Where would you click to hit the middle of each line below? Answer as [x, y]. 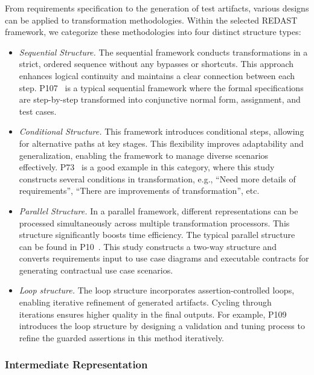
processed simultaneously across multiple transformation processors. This [154, 223]
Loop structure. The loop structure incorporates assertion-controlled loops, [157, 290]
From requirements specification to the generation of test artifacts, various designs [157, 8]
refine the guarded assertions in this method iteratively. [122, 337]
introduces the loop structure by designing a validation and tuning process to [162, 326]
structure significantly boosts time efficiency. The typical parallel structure [157, 235]
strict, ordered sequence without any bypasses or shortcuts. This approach [156, 64]
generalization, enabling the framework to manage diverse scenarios [144, 155]
